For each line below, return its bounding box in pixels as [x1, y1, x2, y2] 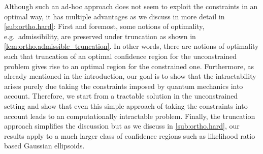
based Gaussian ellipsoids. [4, 140, 85, 151]
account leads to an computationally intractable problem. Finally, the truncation [4, 110, 255, 121]
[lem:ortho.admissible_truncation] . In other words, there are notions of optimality [4, 41, 259, 51]
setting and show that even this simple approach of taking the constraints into [4, 100, 248, 111]
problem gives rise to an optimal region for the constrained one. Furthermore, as [4, 60, 254, 71]
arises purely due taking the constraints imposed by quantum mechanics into [4, 80, 243, 91]
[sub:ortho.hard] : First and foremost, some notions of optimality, [4, 21, 205, 32]
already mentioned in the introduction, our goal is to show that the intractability [4, 71, 256, 81]
